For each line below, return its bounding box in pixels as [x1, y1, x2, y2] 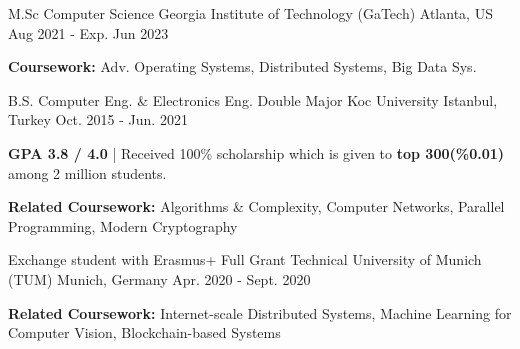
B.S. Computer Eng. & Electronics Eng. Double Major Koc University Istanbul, [8, 89, 498, 110]
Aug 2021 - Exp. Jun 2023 [8, 22, 169, 43]
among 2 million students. [8, 162, 167, 183]
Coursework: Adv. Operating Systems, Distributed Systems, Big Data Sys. [8, 56, 477, 77]
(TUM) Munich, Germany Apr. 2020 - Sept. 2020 [8, 268, 311, 289]
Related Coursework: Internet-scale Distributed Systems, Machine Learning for [8, 302, 512, 323]
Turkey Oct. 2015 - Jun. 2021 [8, 109, 188, 130]
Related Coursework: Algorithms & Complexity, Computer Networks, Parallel [8, 196, 505, 217]
